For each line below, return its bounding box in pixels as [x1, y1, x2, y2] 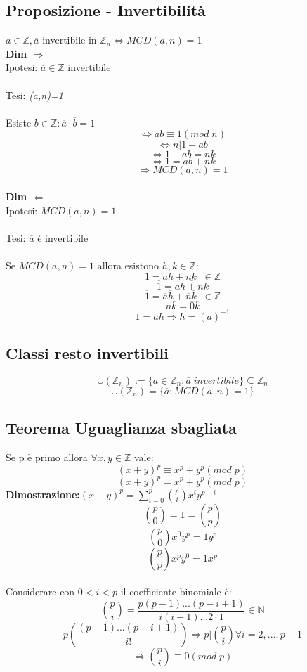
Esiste [6, 115, 32, 129]
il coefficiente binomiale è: [120, 584, 232, 599]
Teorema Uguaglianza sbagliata [6, 417, 237, 439]
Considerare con [6, 584, 75, 599]
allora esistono [97, 257, 159, 272]
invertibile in [42, 32, 97, 47]
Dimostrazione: [6, 486, 80, 501]
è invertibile [37, 230, 89, 245]
